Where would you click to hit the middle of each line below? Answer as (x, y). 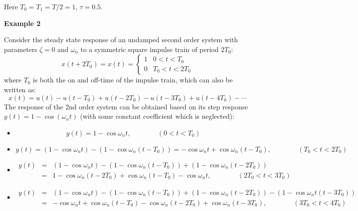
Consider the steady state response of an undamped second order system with (121, 40)
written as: (20, 89)
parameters (21, 49)
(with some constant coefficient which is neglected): (157, 116)
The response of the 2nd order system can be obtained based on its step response (126, 106)
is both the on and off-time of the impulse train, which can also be (133, 80)
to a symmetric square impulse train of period (150, 49)
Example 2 (22, 23)
